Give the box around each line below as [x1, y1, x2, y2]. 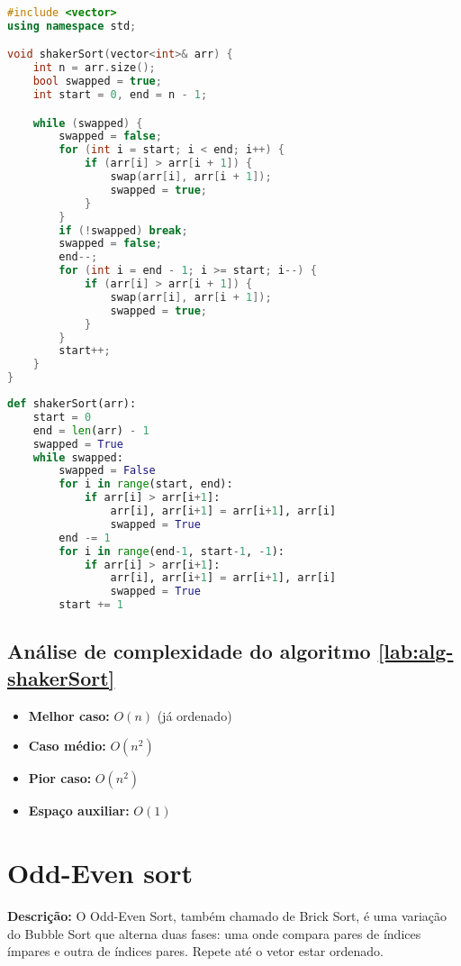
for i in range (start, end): [59, 478, 233, 491]
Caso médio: [28, 736, 106, 755]
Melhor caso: [28, 706, 110, 724]
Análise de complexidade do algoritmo [7, 637, 371, 665]
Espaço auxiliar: [28, 801, 130, 820]
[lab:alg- [377, 637, 454, 665]
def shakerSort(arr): [7, 397, 137, 411]
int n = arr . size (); [32, 61, 156, 75]
